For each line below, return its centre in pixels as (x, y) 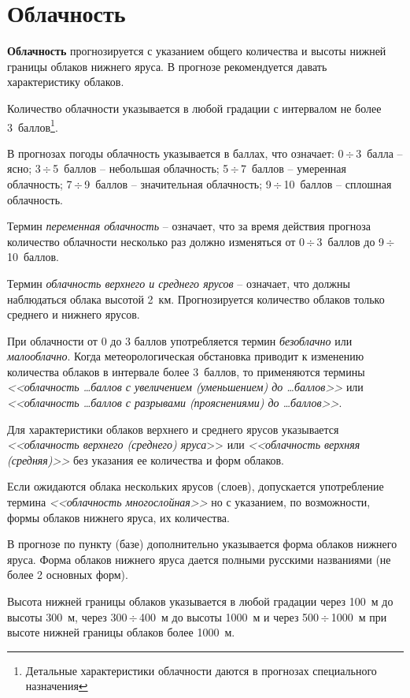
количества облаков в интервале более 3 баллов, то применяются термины (186, 371)
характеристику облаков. (66, 82)
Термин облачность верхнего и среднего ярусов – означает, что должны (179, 283)
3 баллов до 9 (351, 241)
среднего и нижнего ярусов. (74, 314)
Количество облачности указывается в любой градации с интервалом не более (194, 108)
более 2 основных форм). (68, 575)
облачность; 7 (40, 183)
